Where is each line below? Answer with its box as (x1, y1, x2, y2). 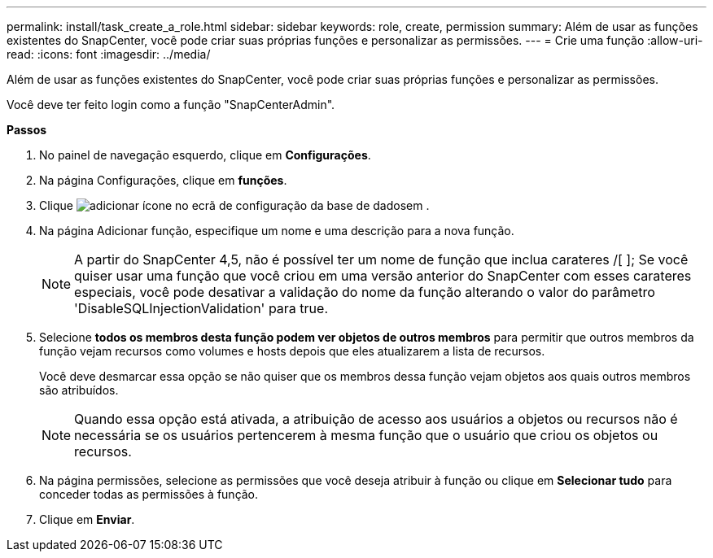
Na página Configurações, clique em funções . (39, 173, 287, 187)
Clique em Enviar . (39, 512, 135, 526)
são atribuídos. (39, 383, 119, 397)
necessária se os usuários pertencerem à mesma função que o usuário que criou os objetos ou (74, 427, 658, 443)
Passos (7, 123, 47, 137)
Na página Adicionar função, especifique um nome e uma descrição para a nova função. (39, 224, 514, 238)
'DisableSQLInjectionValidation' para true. (74, 300, 328, 316)
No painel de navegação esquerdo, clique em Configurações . (39, 148, 371, 162)
